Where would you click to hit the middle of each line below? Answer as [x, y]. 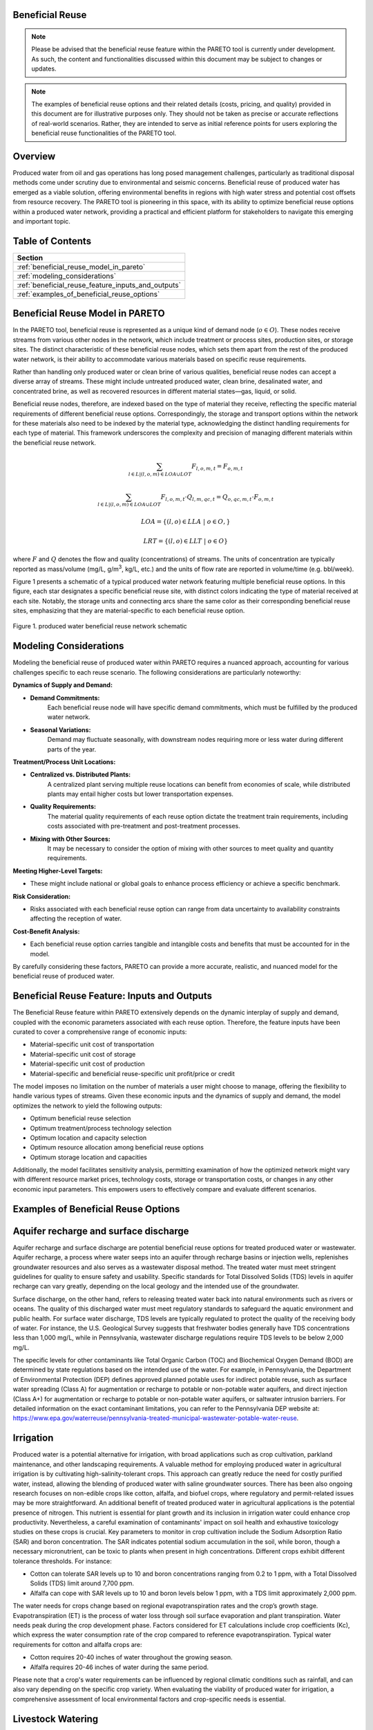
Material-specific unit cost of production [87, 1064]
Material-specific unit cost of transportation [92, 1044]
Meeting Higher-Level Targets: [58, 871]
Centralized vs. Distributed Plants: [80, 774]
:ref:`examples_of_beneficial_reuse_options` [88, 294]
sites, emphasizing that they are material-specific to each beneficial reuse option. [129, 611]
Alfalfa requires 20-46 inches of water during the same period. [119, 1667]
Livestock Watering [56, 1719]
